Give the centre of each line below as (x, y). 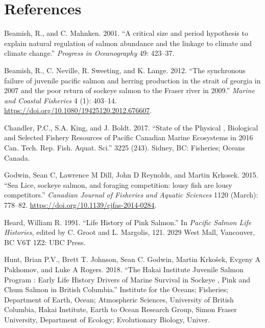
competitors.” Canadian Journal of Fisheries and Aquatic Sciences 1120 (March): (131, 195)
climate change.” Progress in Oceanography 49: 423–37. (89, 53)
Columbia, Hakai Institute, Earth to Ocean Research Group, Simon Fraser (121, 309)
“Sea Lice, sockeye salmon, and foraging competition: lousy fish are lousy (118, 184)
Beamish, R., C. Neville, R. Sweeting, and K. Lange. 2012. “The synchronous (125, 70)
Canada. (17, 157)
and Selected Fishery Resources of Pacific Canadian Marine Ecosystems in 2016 (129, 137)
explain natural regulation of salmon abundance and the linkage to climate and (128, 43)
